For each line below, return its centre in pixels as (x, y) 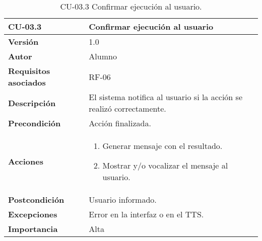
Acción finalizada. (120, 123)
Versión (23, 42)
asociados (27, 82)
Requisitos (29, 71)
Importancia (33, 229)
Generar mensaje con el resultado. (162, 146)
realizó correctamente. (127, 108)
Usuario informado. (123, 199)
